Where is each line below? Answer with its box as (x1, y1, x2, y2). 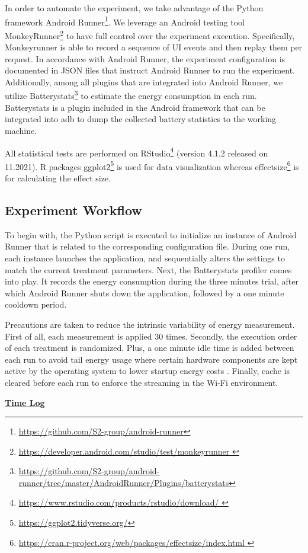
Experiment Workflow (5, 200, 142, 219)
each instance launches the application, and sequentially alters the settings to (5, 251, 285, 264)
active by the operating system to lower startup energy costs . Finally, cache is (5, 365, 290, 377)
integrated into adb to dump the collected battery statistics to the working (5, 113, 277, 125)
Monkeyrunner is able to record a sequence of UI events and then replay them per (5, 41, 303, 53)
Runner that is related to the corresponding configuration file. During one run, (5, 240, 290, 252)
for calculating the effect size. (5, 172, 111, 184)
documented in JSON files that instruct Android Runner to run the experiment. (5, 64, 296, 76)
